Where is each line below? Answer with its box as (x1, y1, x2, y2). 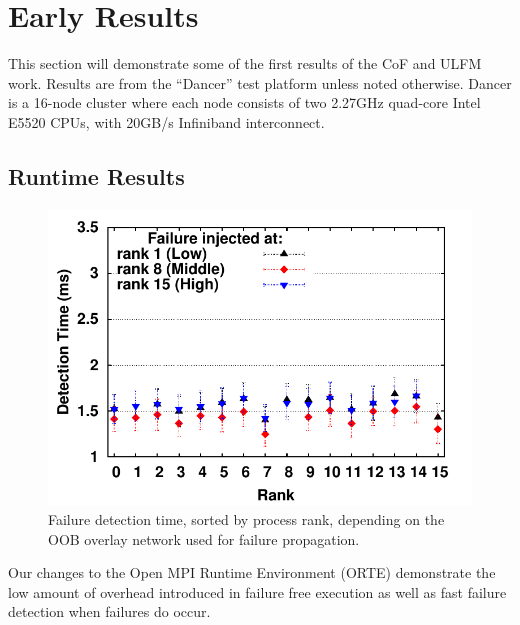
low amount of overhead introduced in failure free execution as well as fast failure (8, 581, 507, 602)
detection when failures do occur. (8, 601, 211, 622)
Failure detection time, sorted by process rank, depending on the (48, 509, 445, 530)
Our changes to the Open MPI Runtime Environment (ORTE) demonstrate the (8, 562, 496, 583)
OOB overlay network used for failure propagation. (48, 528, 360, 549)
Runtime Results (8, 160, 185, 191)
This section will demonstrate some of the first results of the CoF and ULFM (8, 53, 482, 74)
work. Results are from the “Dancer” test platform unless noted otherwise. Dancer (8, 72, 512, 93)
